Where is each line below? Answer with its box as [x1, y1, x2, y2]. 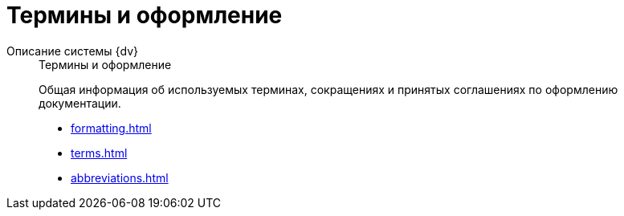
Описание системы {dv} [6, 43, 139, 58]
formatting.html [71, 120, 152, 135]
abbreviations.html [71, 170, 169, 185]
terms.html [71, 145, 128, 160]
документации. [39, 96, 121, 110]
